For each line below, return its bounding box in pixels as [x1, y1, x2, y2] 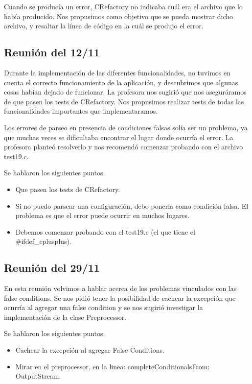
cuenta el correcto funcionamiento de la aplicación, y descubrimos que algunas [4, 77, 238, 87]
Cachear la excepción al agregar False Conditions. [15, 345, 164, 355]
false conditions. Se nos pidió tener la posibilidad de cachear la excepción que [4, 292, 236, 303]
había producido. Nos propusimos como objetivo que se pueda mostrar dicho [4, 11, 233, 21]
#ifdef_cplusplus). [15, 236, 71, 246]
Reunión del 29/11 [4, 260, 100, 275]
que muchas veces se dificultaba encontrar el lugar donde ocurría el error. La [4, 132, 233, 142]
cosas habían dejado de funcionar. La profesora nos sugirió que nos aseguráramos [4, 87, 247, 97]
